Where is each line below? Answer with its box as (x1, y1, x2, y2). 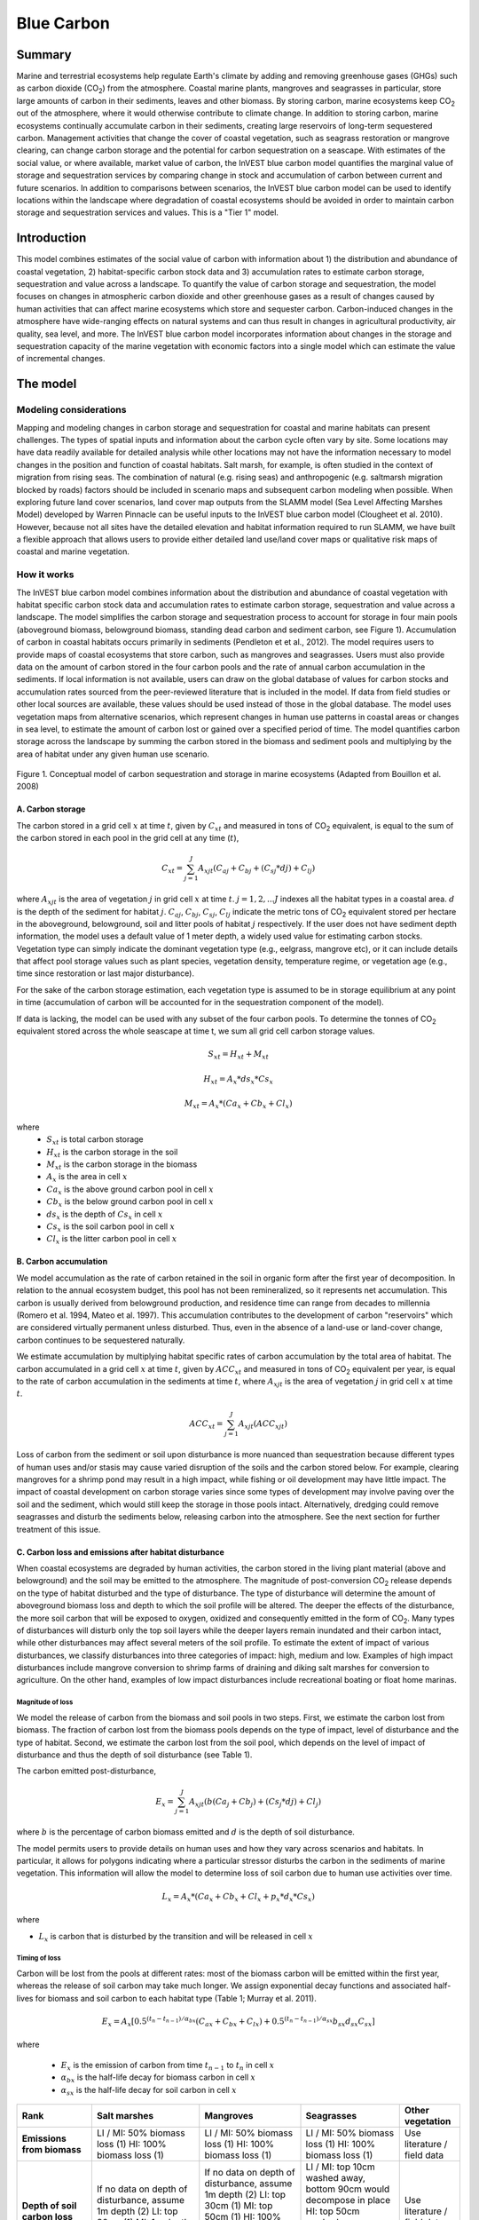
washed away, (305, 2172, 365, 2184)
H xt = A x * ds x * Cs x (203, 1074, 274, 1086)
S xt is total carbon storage (46, 1134, 144, 1147)
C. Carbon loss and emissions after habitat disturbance (16, 1546, 225, 1558)
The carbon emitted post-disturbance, (16, 1765, 157, 1776)
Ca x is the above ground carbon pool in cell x (46, 1184, 215, 1196)
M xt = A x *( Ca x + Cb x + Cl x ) (184, 1098, 293, 1111)
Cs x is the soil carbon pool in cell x (46, 1221, 176, 1233)
